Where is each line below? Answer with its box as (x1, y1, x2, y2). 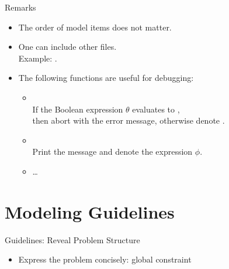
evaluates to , (132, 103, 180, 115)
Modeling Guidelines (5, 199, 175, 223)
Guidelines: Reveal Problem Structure (5, 233, 140, 246)
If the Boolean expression (32, 103, 123, 115)
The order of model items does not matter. (18, 21, 172, 33)
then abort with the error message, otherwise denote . (32, 114, 225, 127)
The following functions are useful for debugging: (18, 71, 194, 84)
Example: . (18, 52, 57, 64)
